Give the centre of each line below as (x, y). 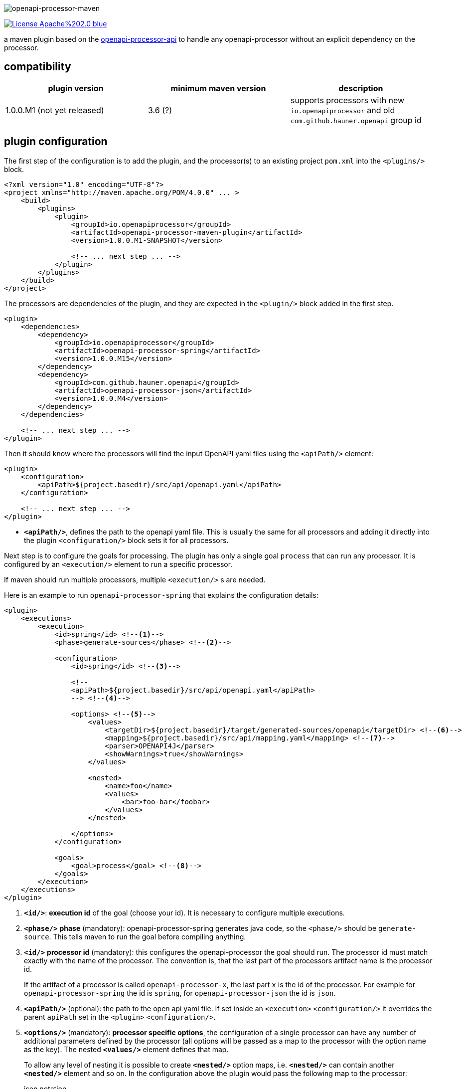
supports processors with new (347, 100)
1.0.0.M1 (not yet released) (55, 110)
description (361, 88)
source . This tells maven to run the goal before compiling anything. (135, 936)
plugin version (76, 88)
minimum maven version (218, 88)
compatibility (38, 67)
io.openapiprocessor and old (343, 110)
